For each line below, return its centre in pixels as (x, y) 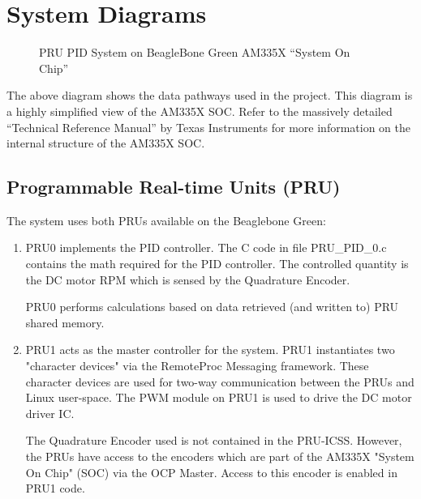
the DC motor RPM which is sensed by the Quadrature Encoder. (188, 279)
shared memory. (65, 322)
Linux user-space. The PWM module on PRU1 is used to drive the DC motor (219, 397)
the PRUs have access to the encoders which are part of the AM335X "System (220, 456)
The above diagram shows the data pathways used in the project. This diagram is (210, 95)
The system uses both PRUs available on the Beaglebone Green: (166, 220)
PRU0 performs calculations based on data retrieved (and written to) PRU (212, 307)
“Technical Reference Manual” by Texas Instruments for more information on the (208, 127)
